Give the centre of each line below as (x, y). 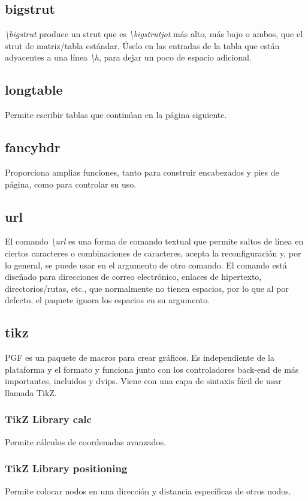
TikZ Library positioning (66, 468)
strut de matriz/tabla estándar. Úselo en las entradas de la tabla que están (142, 45)
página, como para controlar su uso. (71, 184)
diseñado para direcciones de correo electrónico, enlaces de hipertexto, (133, 277)
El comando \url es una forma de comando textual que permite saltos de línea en (154, 241)
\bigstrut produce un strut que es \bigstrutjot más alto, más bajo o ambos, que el (154, 34)
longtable (34, 90)
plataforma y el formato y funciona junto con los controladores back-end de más (152, 369)
